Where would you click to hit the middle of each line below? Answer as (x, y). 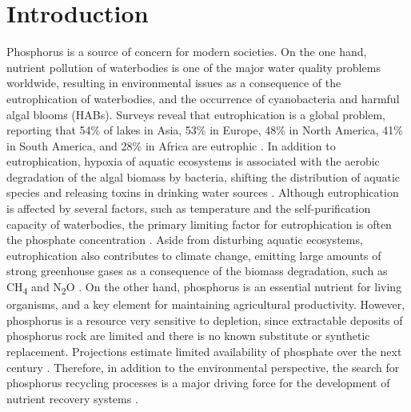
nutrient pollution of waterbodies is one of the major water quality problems (194, 67)
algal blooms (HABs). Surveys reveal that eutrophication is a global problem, (196, 114)
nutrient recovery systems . (72, 398)
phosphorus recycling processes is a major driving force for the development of (198, 383)
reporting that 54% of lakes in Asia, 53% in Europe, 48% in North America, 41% (205, 130)
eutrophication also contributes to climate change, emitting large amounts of (194, 255)
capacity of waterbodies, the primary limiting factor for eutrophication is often (199, 224)
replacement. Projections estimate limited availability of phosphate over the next (204, 351)
